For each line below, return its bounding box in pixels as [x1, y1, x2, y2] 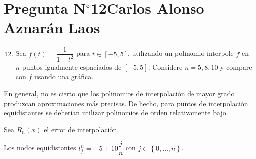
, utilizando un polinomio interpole [128, 48, 234, 58]
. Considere [148, 61, 183, 72]
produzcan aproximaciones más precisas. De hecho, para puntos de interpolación [4, 98, 248, 108]
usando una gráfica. [34, 71, 94, 82]
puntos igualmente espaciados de [22, 61, 122, 72]
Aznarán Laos [4, 17, 100, 38]
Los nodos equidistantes [4, 142, 76, 153]
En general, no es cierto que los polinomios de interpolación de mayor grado [4, 88, 235, 98]
